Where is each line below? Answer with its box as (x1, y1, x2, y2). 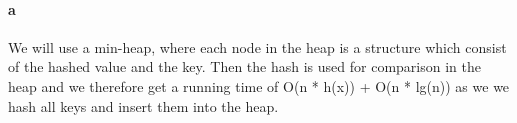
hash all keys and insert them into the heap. (8, 95, 279, 116)
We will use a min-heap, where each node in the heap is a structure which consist (8, 36, 507, 57)
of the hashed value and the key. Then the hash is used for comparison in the (8, 56, 481, 77)
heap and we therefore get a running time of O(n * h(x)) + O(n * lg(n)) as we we (8, 75, 510, 96)
